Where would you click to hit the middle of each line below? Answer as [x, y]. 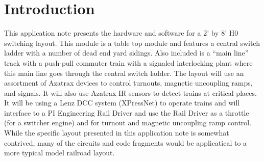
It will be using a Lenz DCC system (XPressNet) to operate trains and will [122, 103]
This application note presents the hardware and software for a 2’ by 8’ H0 [121, 33]
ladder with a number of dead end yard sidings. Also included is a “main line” [126, 53]
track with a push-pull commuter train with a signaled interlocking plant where [128, 62]
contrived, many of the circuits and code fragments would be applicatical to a [126, 142]
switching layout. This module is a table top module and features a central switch [132, 43]
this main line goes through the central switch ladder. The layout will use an [124, 73]
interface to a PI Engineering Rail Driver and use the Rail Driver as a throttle [127, 112]
